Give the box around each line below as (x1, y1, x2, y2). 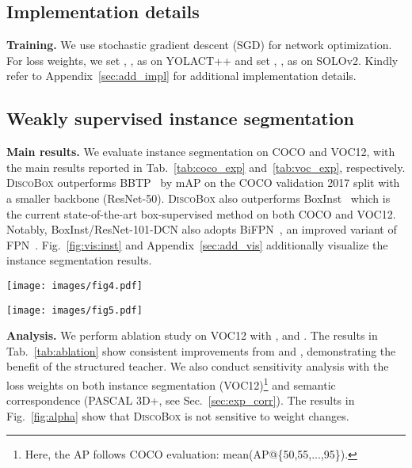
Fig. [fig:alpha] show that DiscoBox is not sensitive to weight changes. (6, 407, 349, 424)
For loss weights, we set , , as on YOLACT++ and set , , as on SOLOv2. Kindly (6, 51, 399, 68)
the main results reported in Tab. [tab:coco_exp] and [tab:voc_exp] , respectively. (6, 158, 406, 175)
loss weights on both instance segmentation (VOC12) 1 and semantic (6, 375, 336, 393)
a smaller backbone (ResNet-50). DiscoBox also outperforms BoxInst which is (6, 189, 391, 206)
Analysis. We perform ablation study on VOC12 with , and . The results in (6, 327, 378, 344)
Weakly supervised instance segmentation (6, 106, 354, 131)
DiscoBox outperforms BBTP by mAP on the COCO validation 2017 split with (6, 174, 400, 191)
